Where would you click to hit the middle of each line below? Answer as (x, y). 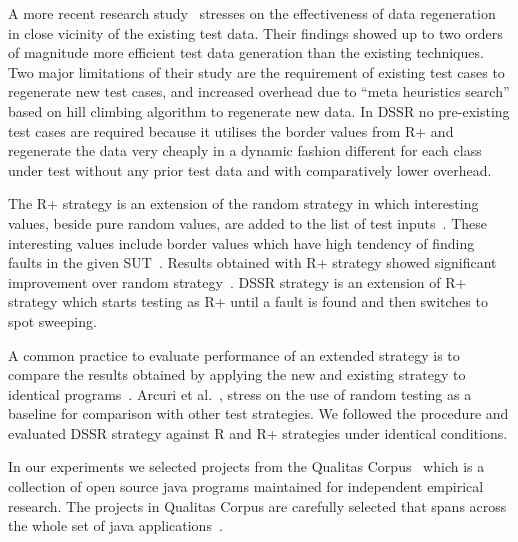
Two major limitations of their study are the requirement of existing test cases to (256, 71)
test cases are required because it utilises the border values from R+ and (231, 130)
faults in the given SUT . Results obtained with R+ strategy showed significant (252, 262)
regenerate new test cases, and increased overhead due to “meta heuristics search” (259, 91)
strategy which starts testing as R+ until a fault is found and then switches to (248, 301)
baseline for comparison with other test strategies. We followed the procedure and (258, 413)
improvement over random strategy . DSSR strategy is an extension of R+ (237, 281)
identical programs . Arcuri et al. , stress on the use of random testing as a (240, 393)
